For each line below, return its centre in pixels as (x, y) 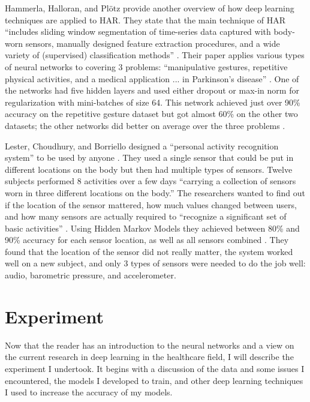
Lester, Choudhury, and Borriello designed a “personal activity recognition (142, 145)
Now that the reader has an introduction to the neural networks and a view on (150, 345)
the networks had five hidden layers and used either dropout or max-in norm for (152, 90)
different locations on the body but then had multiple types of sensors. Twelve (149, 169)
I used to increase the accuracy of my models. (89, 392)
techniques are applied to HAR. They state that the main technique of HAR (145, 19)
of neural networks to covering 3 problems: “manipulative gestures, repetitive (146, 66)
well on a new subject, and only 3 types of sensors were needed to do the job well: (155, 263)
